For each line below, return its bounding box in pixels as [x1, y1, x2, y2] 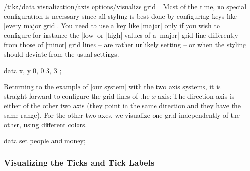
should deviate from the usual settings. [4, 48, 119, 59]
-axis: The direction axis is [156, 91, 234, 101]
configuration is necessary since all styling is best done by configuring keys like [4, 11, 237, 21]
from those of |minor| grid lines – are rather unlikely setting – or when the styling [4, 39, 247, 49]
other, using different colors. [4, 119, 87, 129]
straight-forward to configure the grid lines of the [4, 91, 150, 101]
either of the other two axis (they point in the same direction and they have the [4, 100, 241, 110]
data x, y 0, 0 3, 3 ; [4, 65, 62, 75]
